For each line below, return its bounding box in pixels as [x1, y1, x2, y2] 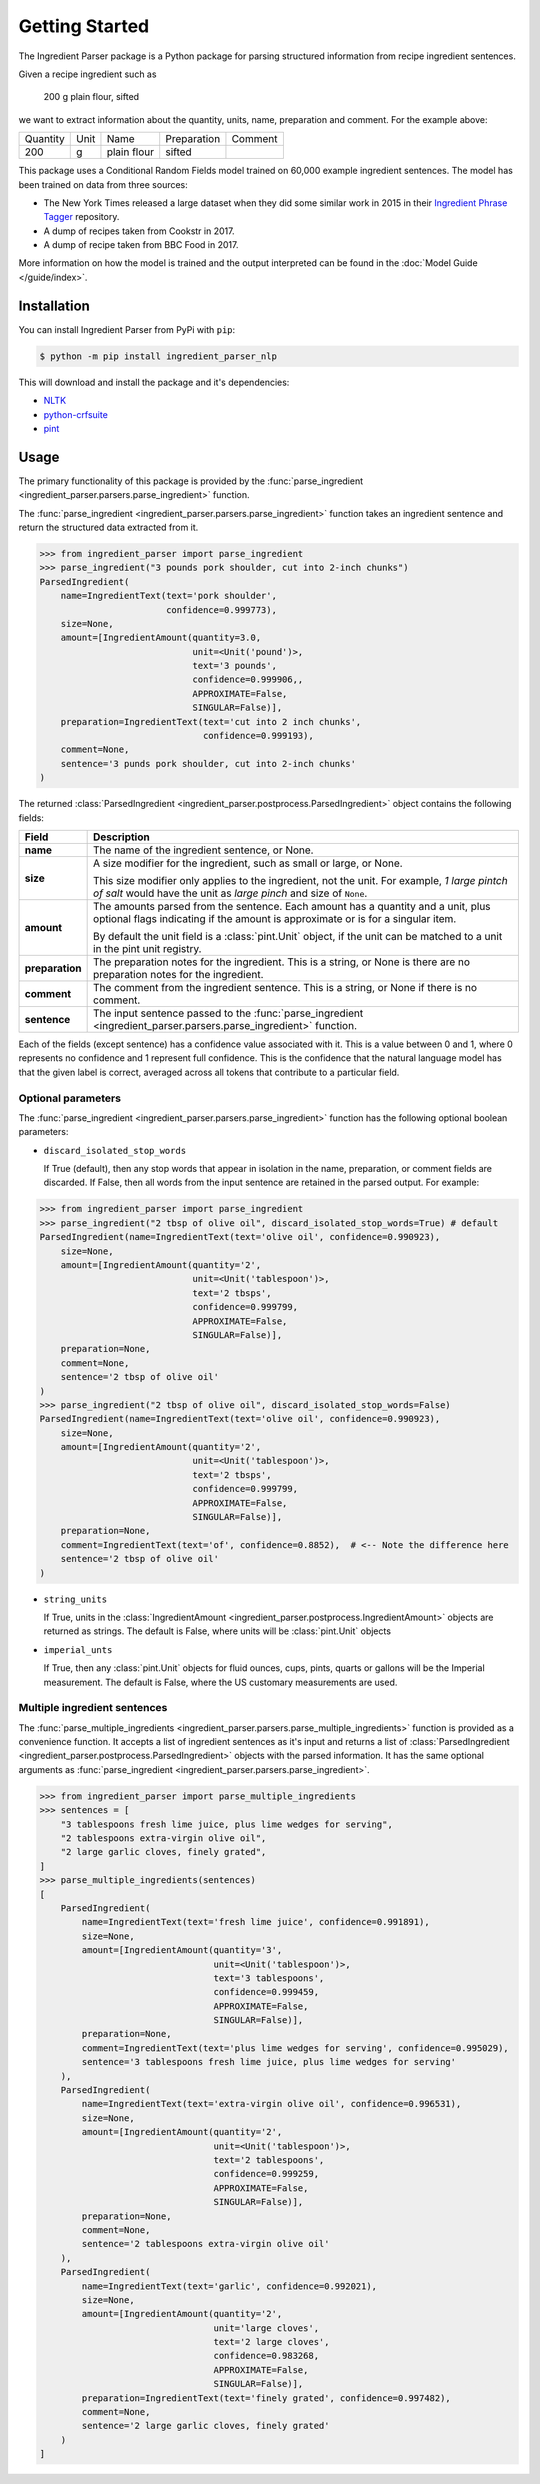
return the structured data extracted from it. [18, 521, 199, 533]
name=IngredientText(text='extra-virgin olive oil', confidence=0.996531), [81, 2098, 462, 2110]
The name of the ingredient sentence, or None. [93, 843, 314, 857]
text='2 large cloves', [213, 2336, 330, 2348]
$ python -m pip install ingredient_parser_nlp [39, 350, 277, 362]
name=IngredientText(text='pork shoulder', [60, 590, 277, 602]
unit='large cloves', [213, 2322, 320, 2334]
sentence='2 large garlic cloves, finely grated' [81, 2420, 330, 2432]
